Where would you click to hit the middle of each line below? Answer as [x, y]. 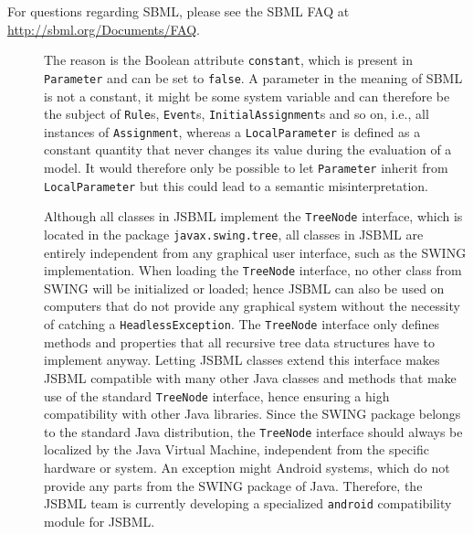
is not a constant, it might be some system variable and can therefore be [247, 96]
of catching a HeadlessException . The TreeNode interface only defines [242, 324]
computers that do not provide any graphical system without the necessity [252, 306]
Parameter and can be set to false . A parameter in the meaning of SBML [253, 77]
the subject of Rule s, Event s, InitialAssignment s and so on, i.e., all [236, 114]
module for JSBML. [100, 521]
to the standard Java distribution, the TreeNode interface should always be [253, 431]
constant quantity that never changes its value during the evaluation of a [248, 150]
